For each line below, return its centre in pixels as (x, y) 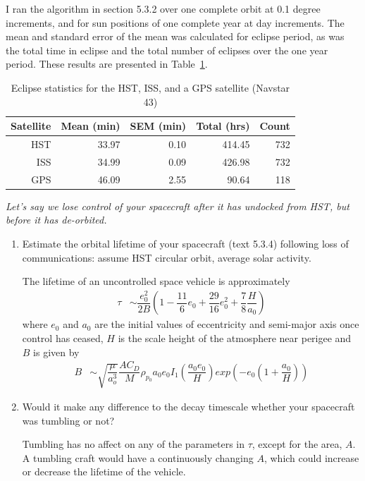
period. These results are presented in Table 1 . (107, 64)
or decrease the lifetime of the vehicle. (104, 471)
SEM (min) (158, 126)
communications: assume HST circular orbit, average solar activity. (167, 257)
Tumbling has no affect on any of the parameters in (134, 444)
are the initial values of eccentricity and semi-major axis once (227, 324)
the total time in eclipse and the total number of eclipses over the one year (167, 50)
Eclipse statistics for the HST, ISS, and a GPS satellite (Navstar (150, 87)
